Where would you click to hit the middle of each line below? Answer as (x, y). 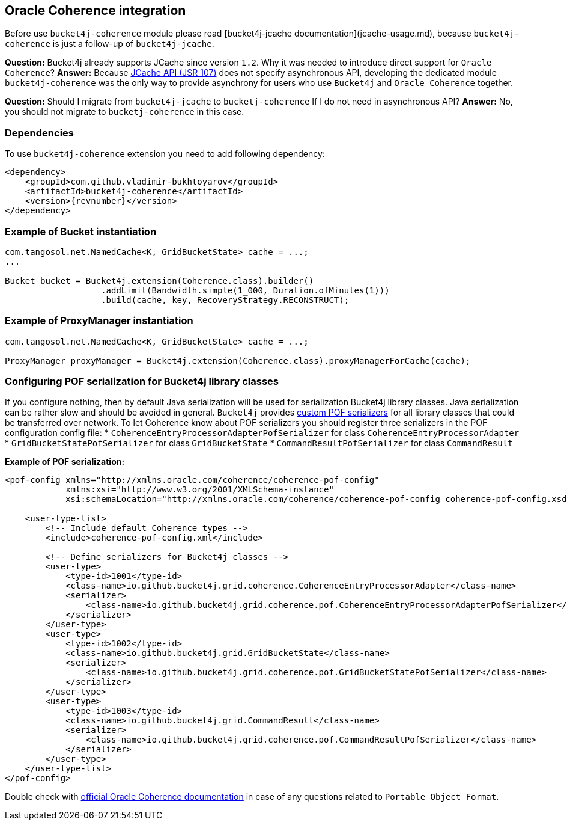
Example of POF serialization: (65, 462)
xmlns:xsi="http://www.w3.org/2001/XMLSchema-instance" (200, 490)
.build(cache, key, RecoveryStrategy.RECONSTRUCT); (225, 300)
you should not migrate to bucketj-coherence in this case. (125, 112)
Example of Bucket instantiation (81, 231)
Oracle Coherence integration (96, 11)
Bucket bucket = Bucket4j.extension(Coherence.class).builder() (159, 281)
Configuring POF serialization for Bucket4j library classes (142, 382)
